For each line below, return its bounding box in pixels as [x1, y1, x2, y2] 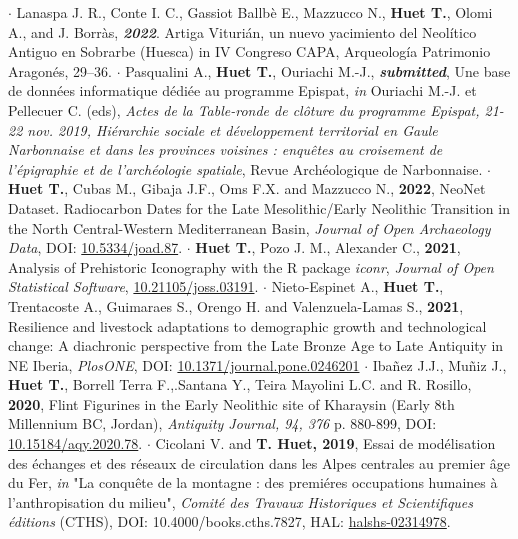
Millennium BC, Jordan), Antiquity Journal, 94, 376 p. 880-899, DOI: [8, 413, 437, 434]
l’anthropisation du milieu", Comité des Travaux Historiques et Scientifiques [8, 491, 474, 512]
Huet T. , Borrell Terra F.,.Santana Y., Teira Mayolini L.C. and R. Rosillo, [8, 374, 472, 395]
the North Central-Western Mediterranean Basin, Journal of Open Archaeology [8, 217, 491, 238]
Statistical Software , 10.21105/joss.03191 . [8, 276, 259, 297]
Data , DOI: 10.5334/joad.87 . [8, 237, 183, 258]
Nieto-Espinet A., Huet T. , [271, 276, 444, 297]
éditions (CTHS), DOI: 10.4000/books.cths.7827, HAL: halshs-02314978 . [8, 511, 451, 532]
